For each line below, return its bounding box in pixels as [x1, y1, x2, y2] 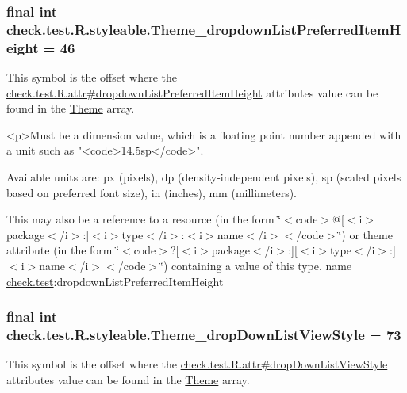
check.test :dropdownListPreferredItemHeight [6, 273, 224, 289]
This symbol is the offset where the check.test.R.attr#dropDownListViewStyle [6, 356, 388, 372]
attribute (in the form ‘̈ [6, 242, 120, 258]
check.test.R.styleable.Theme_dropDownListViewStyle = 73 [6, 325, 401, 345]
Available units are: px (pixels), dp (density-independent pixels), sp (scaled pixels [6, 169, 401, 185]
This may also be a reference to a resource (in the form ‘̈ [6, 211, 282, 227]
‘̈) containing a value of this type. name [160, 258, 352, 273]
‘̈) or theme [338, 226, 393, 242]
